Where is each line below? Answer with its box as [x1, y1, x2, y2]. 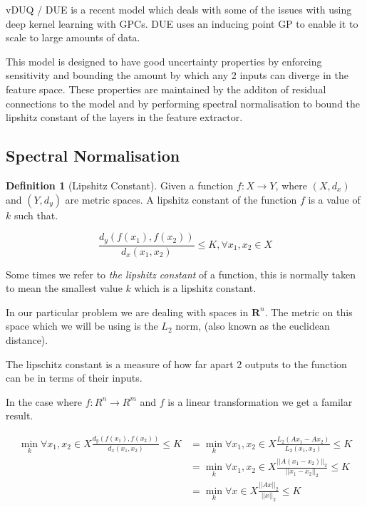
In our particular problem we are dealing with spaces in [6, 304, 249, 319]
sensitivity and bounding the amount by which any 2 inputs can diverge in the [6, 68, 348, 83]
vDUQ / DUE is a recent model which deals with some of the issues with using [6, 2, 352, 16]
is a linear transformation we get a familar [167, 394, 353, 409]
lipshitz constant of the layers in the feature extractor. [6, 110, 243, 125]
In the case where [6, 394, 83, 409]
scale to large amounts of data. [6, 30, 140, 45]
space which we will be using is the [6, 318, 158, 333]
